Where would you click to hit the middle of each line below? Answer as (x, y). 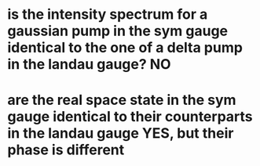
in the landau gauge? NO (89, 65)
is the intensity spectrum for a (108, 14)
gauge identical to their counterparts (130, 117)
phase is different (66, 150)
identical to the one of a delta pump (125, 48)
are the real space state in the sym (122, 100)
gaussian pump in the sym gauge (118, 31)
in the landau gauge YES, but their (121, 134)
